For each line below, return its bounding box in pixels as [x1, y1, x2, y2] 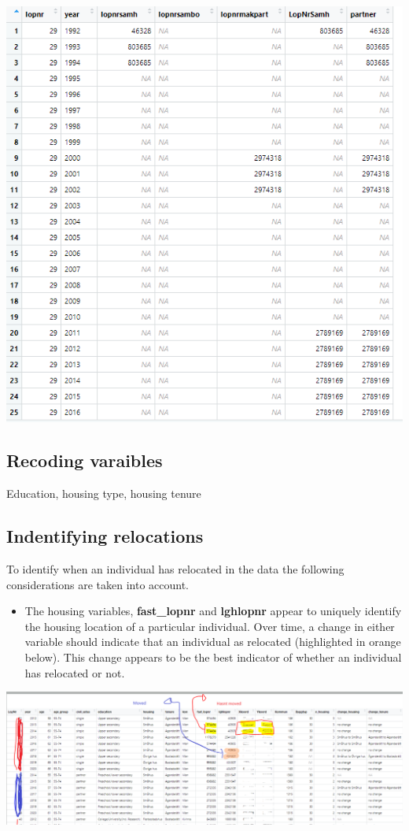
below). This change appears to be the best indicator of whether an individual [24, 648, 402, 665]
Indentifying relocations [6, 524, 204, 548]
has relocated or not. [24, 664, 125, 681]
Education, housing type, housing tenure [6, 485, 201, 502]
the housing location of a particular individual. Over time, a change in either [24, 618, 395, 634]
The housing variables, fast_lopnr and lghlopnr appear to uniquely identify [24, 603, 402, 619]
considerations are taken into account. [6, 576, 190, 592]
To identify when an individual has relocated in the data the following [6, 560, 345, 577]
